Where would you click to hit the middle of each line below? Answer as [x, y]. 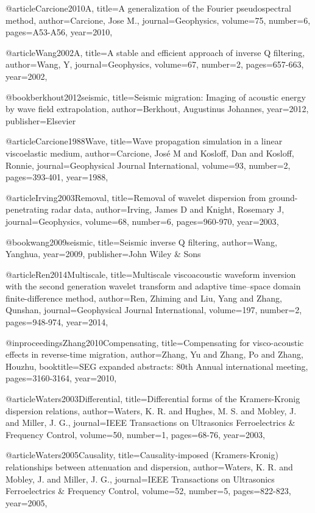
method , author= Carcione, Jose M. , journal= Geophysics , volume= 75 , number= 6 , [158, 20]
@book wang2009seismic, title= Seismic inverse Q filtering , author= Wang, [141, 242]
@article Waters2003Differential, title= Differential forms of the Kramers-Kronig [153, 399]
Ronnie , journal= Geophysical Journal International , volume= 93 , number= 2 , [148, 165]
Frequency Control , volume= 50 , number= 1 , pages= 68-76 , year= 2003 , [135, 434]
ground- [283, 197]
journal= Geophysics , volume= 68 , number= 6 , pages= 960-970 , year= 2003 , [142, 221]
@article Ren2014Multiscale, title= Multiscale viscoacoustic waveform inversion [151, 274]
